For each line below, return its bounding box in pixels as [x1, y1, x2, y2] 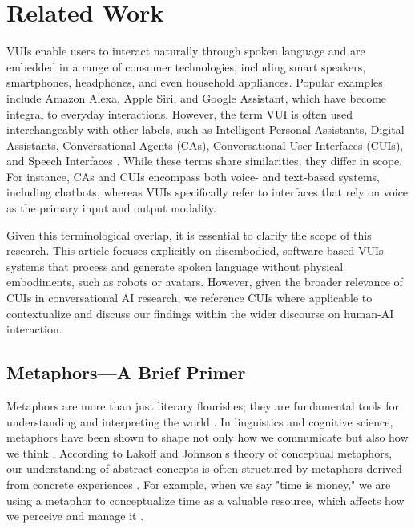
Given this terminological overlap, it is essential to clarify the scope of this [6, 226, 372, 243]
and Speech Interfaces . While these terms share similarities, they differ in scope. [6, 152, 403, 169]
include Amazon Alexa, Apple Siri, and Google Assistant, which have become [6, 89, 387, 106]
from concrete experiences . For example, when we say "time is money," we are [6, 475, 391, 492]
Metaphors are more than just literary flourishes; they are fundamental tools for [6, 398, 399, 414]
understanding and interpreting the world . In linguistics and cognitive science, [6, 413, 393, 430]
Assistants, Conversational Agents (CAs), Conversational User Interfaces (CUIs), [6, 136, 404, 153]
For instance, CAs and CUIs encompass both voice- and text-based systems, [6, 168, 380, 184]
